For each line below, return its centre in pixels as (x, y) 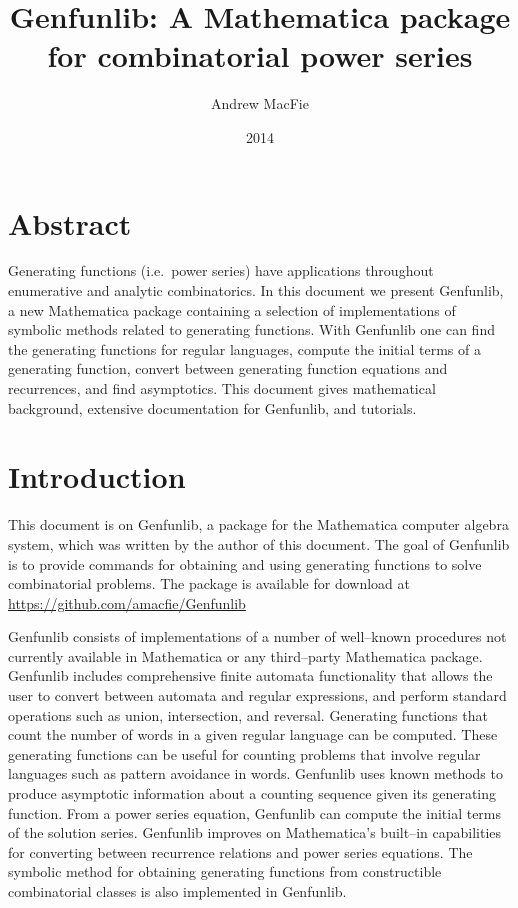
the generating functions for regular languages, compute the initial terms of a (244, 348)
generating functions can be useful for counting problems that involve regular (244, 753)
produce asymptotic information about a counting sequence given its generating (252, 793)
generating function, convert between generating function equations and (228, 368)
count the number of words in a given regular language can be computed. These (253, 734)
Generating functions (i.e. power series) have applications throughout (221, 270)
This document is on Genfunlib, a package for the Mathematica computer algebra (258, 524)
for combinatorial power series (260, 55)
